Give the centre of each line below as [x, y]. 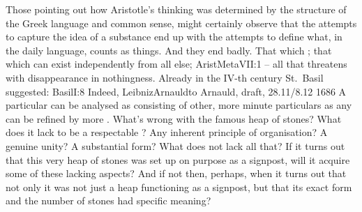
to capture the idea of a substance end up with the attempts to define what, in [174, 37]
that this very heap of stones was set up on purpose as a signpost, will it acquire [178, 159]
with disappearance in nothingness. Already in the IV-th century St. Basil [165, 77]
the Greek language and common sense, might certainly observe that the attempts [181, 23]
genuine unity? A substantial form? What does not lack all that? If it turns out [175, 145]
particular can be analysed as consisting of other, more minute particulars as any [179, 105]
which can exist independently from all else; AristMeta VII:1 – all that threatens [176, 64]
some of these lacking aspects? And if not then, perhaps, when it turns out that [176, 173]
